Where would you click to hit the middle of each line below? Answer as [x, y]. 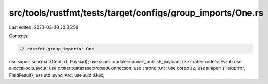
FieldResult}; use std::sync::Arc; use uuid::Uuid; [57, 75]
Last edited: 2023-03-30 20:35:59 [44, 27]
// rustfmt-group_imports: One [57, 49]
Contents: [19, 36]
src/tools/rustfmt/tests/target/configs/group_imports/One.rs [136, 13]
